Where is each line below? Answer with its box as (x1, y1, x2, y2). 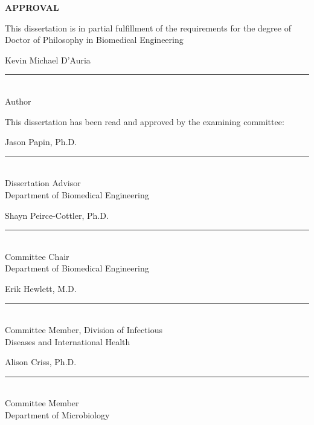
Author (5, 94, 31, 107)
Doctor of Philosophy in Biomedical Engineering (5, 33, 184, 46)
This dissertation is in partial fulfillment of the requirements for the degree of (5, 21, 291, 34)
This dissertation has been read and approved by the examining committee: (5, 115, 284, 128)
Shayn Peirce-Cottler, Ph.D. (5, 209, 109, 221)
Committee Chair (5, 250, 69, 262)
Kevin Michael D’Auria (5, 53, 91, 66)
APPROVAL (5, 1, 59, 13)
